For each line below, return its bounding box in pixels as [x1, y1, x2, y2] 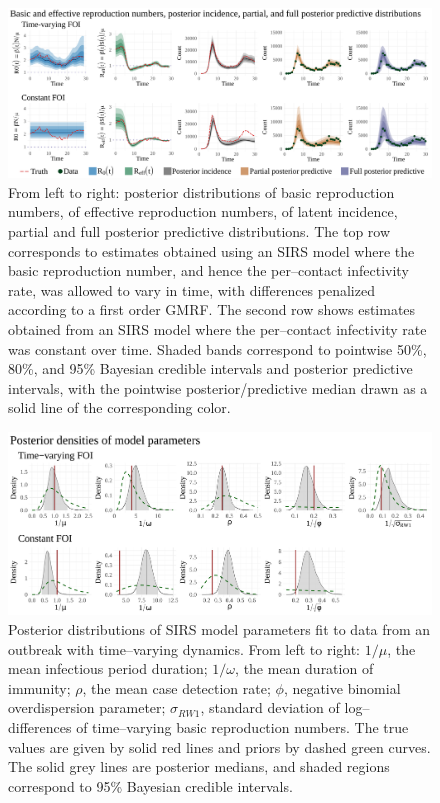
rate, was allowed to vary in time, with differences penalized [8, 279, 375, 300]
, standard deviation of [200, 697, 340, 718]
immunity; [8, 677, 71, 698]
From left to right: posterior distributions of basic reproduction [8, 181, 395, 202]
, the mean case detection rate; [82, 677, 271, 698]
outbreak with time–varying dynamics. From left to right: [8, 638, 361, 659]
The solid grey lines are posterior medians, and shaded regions [8, 756, 390, 777]
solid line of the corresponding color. [8, 397, 231, 418]
